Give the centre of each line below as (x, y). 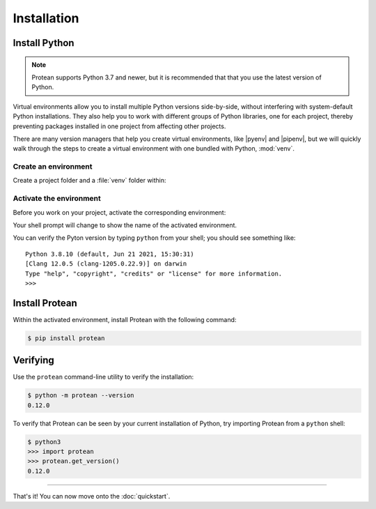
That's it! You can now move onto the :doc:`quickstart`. (92, 496)
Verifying (34, 360)
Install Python (44, 43)
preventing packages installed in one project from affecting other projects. (119, 126)
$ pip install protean (66, 338)
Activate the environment (57, 199)
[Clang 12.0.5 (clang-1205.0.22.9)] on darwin (106, 264)
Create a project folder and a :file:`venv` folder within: (89, 181)
